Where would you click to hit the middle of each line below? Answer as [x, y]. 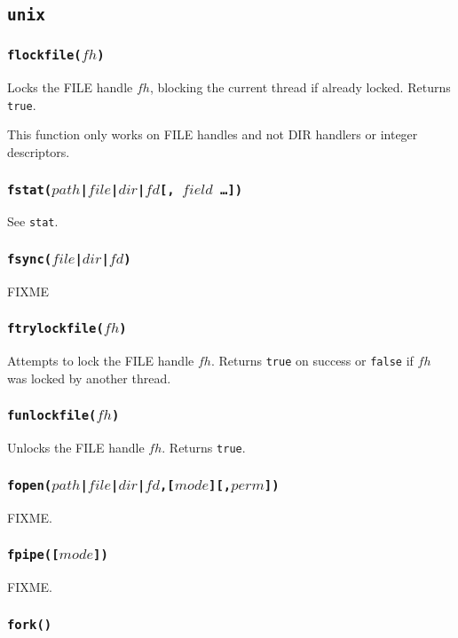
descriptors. [39, 151]
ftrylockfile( [55, 329]
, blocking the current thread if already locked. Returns [300, 87]
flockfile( [44, 55]
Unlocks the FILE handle [76, 448]
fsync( [30, 259]
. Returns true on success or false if [312, 361]
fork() [30, 624]
